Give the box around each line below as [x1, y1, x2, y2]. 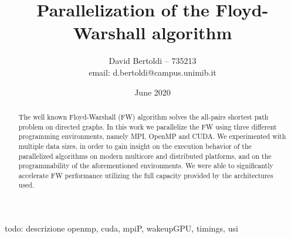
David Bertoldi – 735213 [109, 55, 197, 67]
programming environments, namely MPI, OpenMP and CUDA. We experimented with [18, 131, 286, 141]
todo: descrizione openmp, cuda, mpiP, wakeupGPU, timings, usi [5, 222, 238, 234]
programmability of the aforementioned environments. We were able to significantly [18, 161, 273, 171]
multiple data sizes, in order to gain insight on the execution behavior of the [18, 141, 252, 151]
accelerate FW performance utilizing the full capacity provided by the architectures [18, 170, 273, 180]
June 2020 [134, 86, 171, 98]
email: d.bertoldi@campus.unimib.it [89, 66, 216, 78]
